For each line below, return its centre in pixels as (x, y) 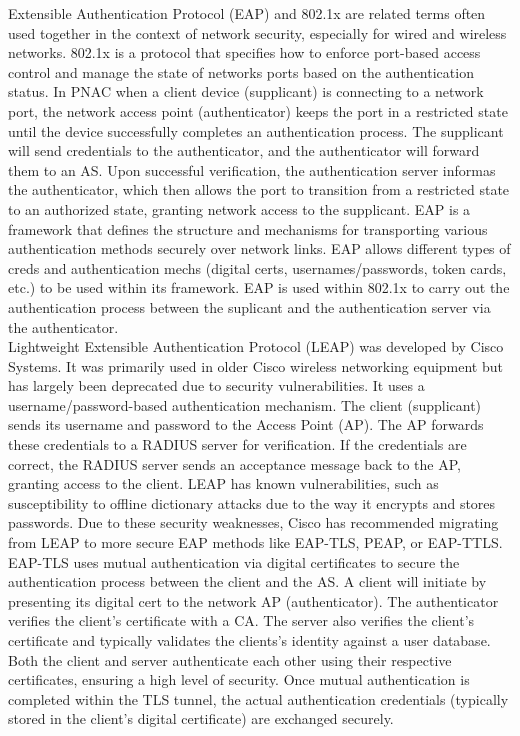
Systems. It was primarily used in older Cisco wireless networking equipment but (255, 365)
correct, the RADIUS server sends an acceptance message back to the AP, (234, 463)
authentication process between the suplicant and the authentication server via (249, 306)
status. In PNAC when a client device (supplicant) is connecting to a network (246, 91)
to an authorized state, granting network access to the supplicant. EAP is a (239, 208)
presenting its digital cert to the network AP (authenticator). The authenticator (253, 600)
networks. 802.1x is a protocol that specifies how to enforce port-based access (244, 52)
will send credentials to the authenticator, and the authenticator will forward (244, 150)
